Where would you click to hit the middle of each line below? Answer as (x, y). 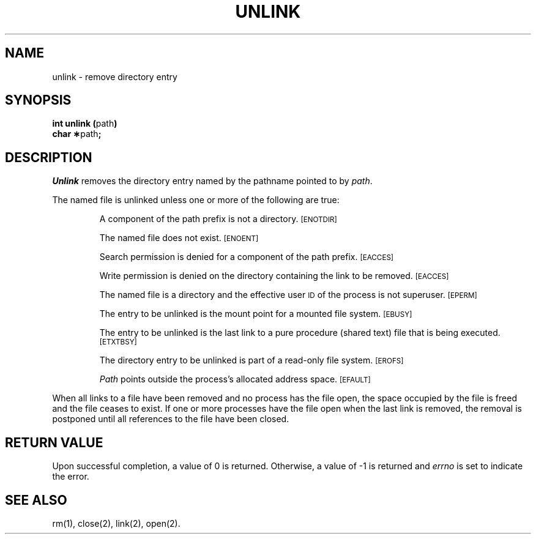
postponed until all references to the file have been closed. (171, 419)
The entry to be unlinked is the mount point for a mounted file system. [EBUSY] (256, 314)
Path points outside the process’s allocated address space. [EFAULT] (235, 379)
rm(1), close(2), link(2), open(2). (116, 523)
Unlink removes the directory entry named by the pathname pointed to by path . (212, 181)
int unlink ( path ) (85, 124)
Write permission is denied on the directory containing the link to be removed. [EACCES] (274, 276)
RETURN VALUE (54, 442)
